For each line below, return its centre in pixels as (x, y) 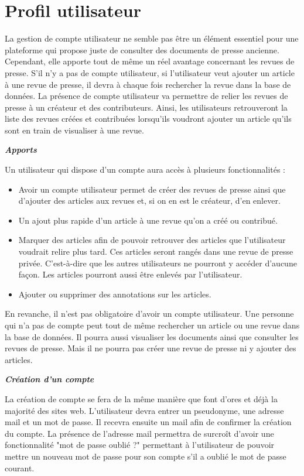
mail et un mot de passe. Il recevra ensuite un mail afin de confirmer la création (148, 422)
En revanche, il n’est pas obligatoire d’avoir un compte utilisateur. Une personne (149, 314)
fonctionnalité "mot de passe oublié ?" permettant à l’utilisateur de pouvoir (140, 445)
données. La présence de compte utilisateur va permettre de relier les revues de (146, 96)
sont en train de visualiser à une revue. (74, 130)
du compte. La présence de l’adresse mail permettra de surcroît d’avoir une (139, 433)
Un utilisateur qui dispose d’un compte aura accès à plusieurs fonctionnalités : (145, 169)
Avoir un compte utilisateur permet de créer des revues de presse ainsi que (152, 189)
